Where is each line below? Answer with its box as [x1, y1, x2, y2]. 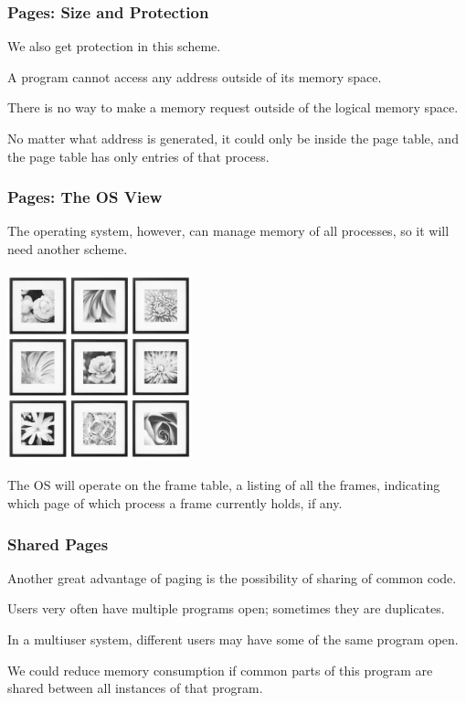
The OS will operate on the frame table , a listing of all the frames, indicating [7, 475, 440, 495]
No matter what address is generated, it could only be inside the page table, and [7, 129, 459, 147]
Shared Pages [7, 532, 109, 555]
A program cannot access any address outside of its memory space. [7, 67, 382, 86]
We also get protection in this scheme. [7, 37, 221, 56]
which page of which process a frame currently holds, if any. [7, 494, 343, 512]
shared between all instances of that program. [7, 678, 263, 698]
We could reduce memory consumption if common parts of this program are [7, 660, 433, 679]
